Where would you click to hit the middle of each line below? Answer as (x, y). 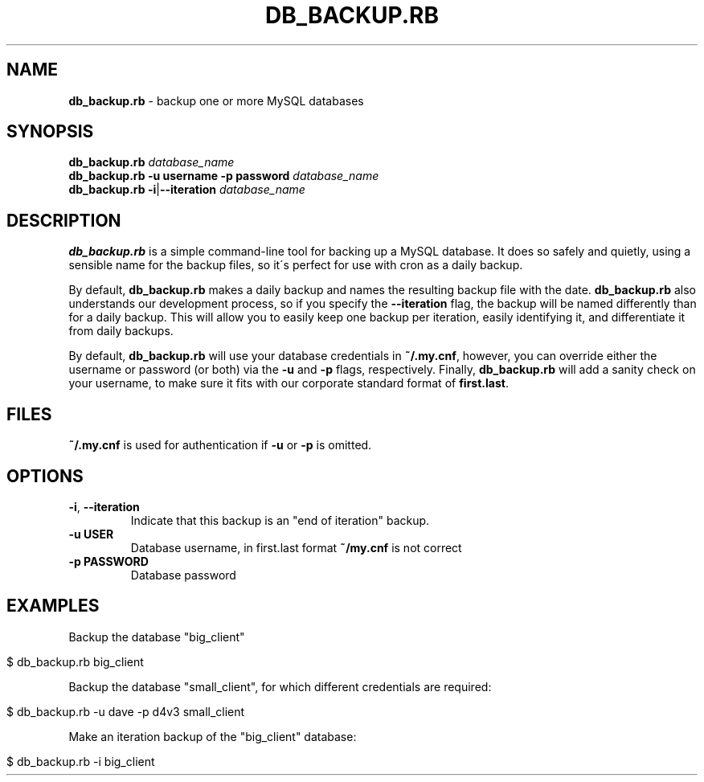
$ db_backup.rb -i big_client (81, 761)
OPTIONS (45, 476)
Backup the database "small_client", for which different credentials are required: (280, 686)
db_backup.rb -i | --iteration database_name (187, 190)
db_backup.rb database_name (151, 162)
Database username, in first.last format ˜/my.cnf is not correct (296, 547)
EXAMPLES (53, 606)
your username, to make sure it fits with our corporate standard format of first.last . (289, 383)
